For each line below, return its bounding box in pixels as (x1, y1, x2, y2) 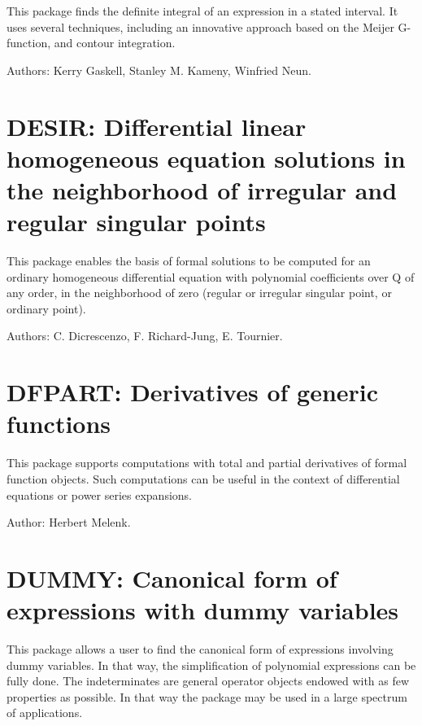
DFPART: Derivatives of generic (7, 375, 379, 409)
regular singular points (7, 205, 266, 238)
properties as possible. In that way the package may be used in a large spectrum (7, 688, 407, 705)
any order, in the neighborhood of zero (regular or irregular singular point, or (7, 284, 392, 301)
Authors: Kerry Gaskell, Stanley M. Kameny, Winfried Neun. (7, 61, 311, 78)
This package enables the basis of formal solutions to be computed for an (7, 252, 371, 269)
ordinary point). (7, 300, 86, 317)
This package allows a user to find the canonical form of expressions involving (7, 641, 394, 658)
